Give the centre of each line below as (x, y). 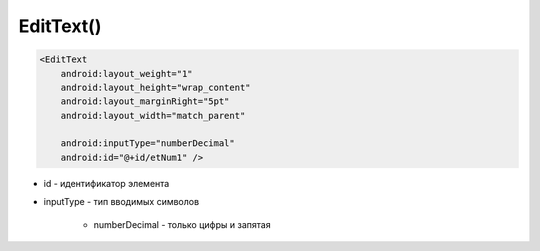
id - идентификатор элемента (106, 183)
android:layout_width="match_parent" (153, 115)
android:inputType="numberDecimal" (147, 143)
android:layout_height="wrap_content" (155, 87)
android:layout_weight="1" (127, 73)
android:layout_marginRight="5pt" (145, 101)
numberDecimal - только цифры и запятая (182, 224)
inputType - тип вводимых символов (121, 202)
